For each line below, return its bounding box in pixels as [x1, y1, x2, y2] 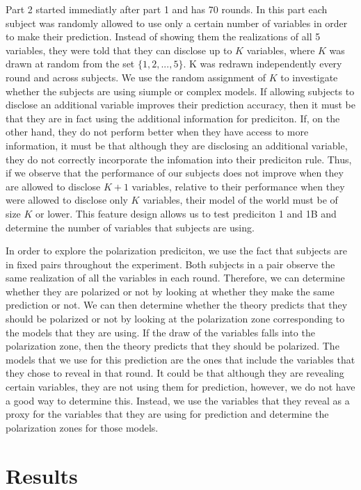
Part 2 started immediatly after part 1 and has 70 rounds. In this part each [6, 2, 328, 16]
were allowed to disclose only [6, 193, 128, 207]
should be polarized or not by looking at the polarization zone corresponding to [6, 311, 345, 326]
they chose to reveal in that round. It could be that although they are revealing [6, 366, 344, 380]
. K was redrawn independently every [183, 56, 342, 71]
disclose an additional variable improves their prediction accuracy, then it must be [6, 97, 355, 112]
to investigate [280, 70, 338, 84]
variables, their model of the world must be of [143, 193, 338, 207]
